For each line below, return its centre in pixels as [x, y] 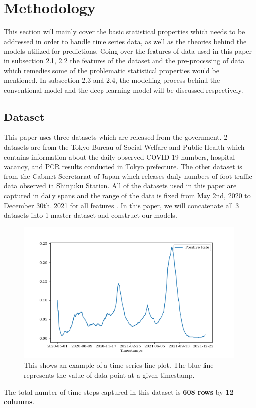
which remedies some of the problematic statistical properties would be [112, 70]
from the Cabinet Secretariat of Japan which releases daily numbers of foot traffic [128, 176]
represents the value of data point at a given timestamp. [109, 375]
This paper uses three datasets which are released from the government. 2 [116, 137]
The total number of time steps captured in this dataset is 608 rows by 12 [119, 391]
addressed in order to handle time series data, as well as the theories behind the [125, 41]
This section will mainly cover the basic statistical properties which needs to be [125, 31]
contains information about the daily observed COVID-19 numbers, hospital [120, 156]
